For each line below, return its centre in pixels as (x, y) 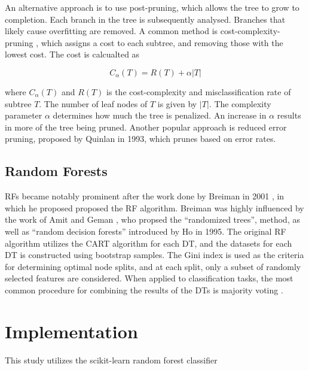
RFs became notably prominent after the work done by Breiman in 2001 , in (145, 196)
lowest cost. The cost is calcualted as (72, 54)
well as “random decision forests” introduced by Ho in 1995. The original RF (146, 231)
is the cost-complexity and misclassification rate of (199, 91)
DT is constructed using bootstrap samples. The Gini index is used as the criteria (154, 255)
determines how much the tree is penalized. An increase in (160, 115)
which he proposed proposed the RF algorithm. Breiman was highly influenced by (154, 207)
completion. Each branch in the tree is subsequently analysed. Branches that (145, 19)
